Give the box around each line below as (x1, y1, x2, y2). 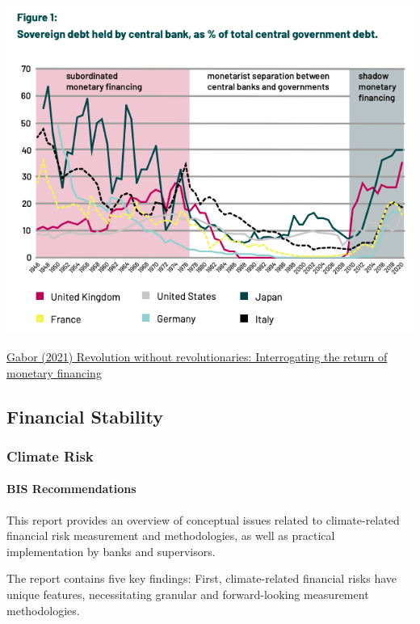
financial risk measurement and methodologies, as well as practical (6, 527, 335, 544)
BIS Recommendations (6, 480, 136, 497)
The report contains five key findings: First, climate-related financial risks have (6, 570, 397, 587)
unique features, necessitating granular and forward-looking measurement (6, 586, 369, 602)
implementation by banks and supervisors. (6, 542, 216, 559)
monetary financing (6, 364, 102, 381)
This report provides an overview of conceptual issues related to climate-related (6, 511, 400, 528)
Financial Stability (6, 403, 163, 428)
